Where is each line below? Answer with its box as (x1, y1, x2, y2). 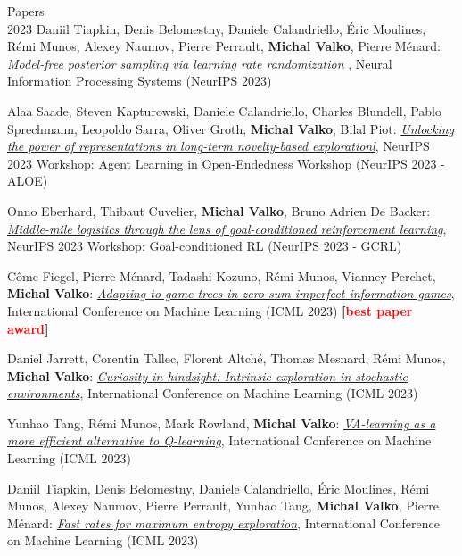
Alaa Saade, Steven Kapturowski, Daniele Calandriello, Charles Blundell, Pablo (7, 101, 442, 120)
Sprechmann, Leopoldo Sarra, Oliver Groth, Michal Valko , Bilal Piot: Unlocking (7, 119, 455, 137)
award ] (7, 319, 49, 337)
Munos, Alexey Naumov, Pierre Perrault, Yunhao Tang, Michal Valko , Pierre (7, 496, 440, 515)
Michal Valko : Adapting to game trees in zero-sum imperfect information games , (7, 284, 455, 303)
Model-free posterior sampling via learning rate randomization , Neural (7, 54, 392, 72)
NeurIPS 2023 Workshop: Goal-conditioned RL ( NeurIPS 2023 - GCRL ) (7, 237, 402, 255)
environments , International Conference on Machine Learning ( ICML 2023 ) (7, 384, 418, 402)
